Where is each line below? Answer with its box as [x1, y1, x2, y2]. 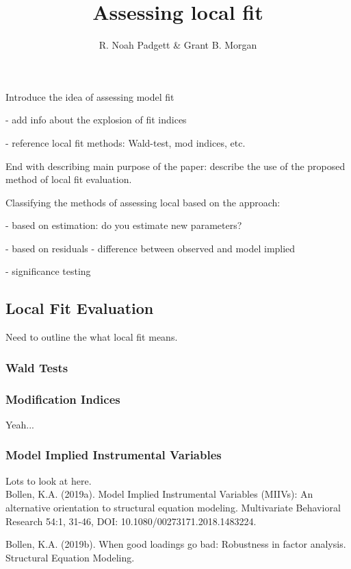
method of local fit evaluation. [5, 172, 132, 186]
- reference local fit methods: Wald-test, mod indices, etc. [5, 135, 246, 149]
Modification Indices [5, 390, 120, 407]
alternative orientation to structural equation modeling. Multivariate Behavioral [5, 500, 341, 514]
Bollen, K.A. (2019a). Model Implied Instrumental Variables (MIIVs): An [5, 487, 313, 501]
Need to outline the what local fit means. [5, 330, 178, 344]
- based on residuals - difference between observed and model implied [5, 241, 296, 255]
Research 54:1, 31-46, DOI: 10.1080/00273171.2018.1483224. [5, 513, 257, 528]
